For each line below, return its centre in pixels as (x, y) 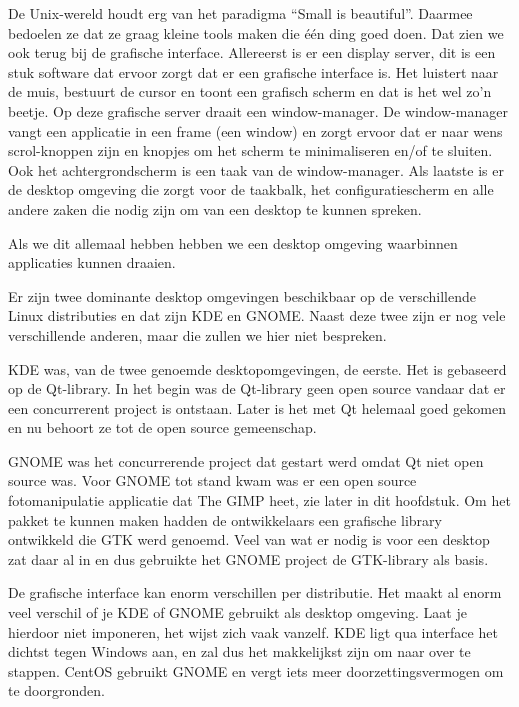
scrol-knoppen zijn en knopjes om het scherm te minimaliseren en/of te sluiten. (250, 150)
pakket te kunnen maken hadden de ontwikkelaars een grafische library (225, 519)
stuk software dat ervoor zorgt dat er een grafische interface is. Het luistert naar (253, 71)
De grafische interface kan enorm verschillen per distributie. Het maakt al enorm (255, 592)
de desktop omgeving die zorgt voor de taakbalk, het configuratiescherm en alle (251, 189)
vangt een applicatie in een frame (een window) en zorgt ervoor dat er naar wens (255, 130)
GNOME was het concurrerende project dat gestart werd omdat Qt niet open (246, 460)
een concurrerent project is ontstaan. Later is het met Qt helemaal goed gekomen (257, 407)
